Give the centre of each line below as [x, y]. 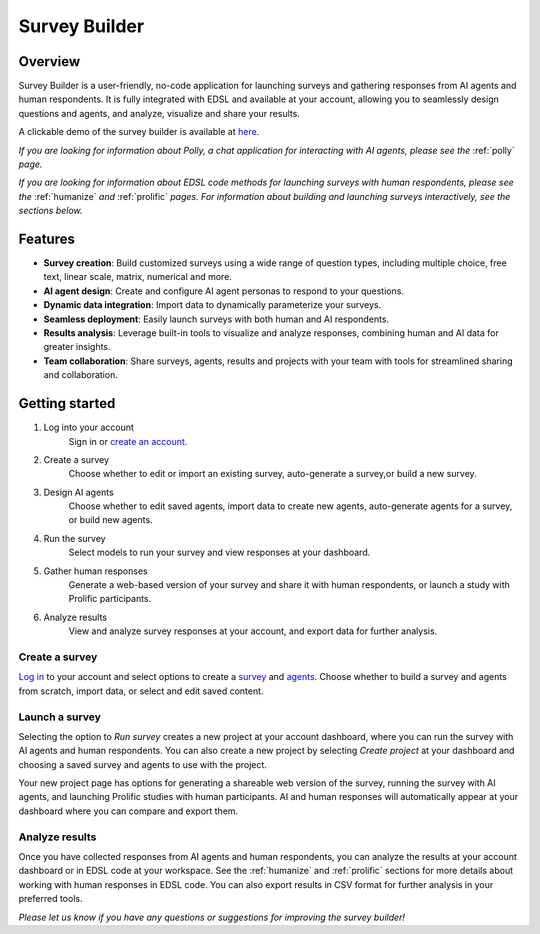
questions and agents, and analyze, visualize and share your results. [159, 113]
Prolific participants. [110, 599]
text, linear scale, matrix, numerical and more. [137, 277]
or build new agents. [111, 520]
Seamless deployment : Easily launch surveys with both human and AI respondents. [216, 319]
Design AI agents [78, 492]
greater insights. [77, 347]
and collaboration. [81, 375]
